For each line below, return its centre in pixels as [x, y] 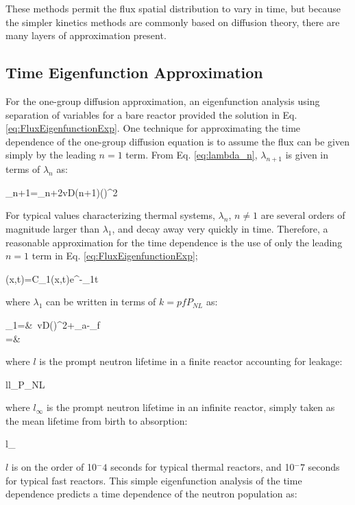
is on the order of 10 [54, 467]
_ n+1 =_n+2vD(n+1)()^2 [62, 192]
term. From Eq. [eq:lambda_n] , [192, 155]
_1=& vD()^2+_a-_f [53, 324]
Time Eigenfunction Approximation [134, 72]
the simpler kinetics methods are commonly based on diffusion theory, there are [173, 22]
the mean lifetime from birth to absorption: [97, 420]
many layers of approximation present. [86, 35]
